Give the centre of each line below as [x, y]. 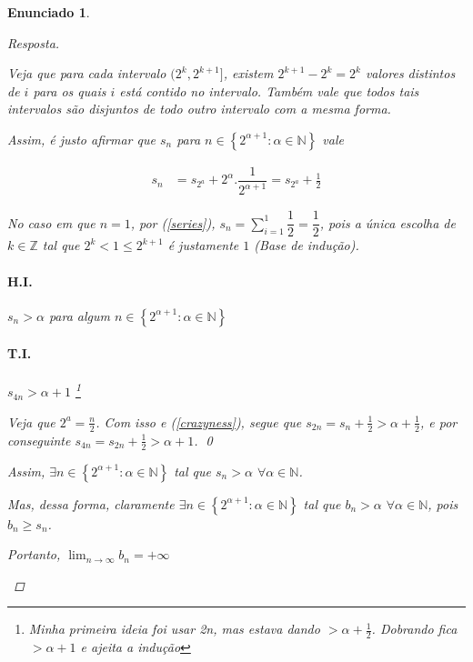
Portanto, [34, 554]
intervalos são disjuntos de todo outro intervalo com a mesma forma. [199, 109]
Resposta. [34, 42]
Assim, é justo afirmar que [81, 139]
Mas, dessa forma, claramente [91, 503]
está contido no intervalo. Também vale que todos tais [269, 90]
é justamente [203, 245]
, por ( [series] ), [173, 222]
